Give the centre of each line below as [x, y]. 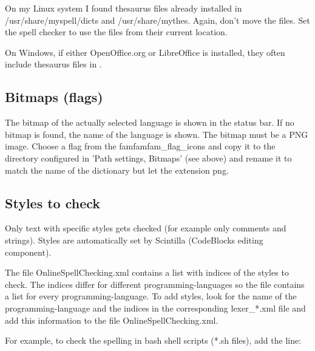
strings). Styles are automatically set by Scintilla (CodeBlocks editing [134, 240]
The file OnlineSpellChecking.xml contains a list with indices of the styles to [147, 272]
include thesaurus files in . [53, 64]
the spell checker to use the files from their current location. [116, 32]
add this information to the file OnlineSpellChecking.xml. [112, 320]
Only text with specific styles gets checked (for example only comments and [146, 228]
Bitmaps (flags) [54, 97]
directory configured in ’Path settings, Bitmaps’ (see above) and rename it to [148, 158]
